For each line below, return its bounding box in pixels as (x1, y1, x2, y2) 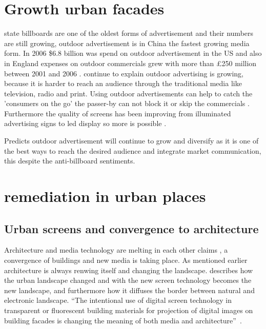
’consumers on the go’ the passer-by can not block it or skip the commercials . (4, 98, 250, 109)
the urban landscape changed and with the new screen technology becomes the (4, 275, 252, 285)
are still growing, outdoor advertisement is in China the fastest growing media (4, 37, 250, 48)
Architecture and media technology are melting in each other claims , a (4, 244, 228, 255)
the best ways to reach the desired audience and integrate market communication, (4, 145, 261, 156)
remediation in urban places (4, 186, 206, 207)
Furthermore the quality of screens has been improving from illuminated (4, 108, 231, 118)
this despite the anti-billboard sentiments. (4, 155, 135, 166)
